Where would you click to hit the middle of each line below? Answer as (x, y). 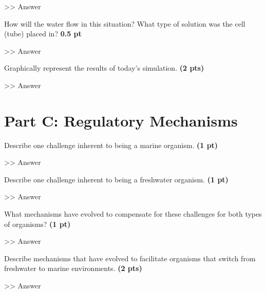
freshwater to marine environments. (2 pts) (73, 268)
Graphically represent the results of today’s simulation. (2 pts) (104, 68)
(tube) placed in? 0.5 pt (43, 34)
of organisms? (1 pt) (37, 224)
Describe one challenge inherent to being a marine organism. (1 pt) (111, 145)
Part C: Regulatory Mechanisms (121, 120)
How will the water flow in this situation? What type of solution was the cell (125, 23)
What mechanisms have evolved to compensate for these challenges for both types (133, 214)
